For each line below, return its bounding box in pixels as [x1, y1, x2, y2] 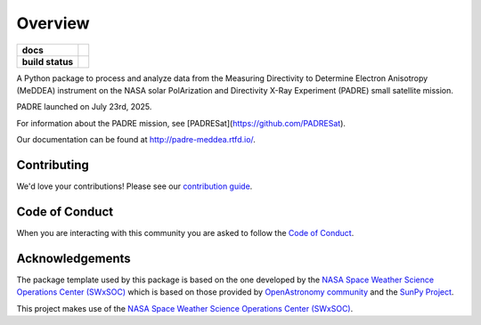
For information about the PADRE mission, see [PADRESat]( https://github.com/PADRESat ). [16, 118, 346, 128]
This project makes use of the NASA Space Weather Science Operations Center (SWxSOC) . [16, 303, 354, 313]
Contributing [16, 157, 89, 173]
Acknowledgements [16, 250, 131, 266]
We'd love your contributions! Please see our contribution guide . [16, 181, 253, 191]
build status [21, 55, 74, 68]
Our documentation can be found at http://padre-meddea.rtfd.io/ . [16, 134, 256, 145]
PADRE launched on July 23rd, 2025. [16, 102, 152, 112]
